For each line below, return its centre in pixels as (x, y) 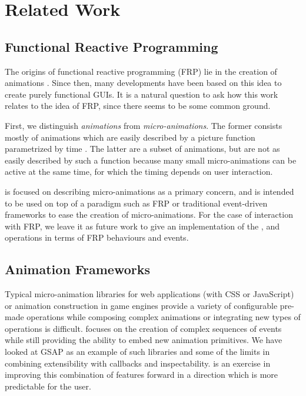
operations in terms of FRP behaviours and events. (97, 237)
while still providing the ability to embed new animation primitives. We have (144, 340)
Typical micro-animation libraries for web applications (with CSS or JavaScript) (149, 294)
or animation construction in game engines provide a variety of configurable (141, 305)
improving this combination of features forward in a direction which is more (142, 375)
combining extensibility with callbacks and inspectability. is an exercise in (138, 363)
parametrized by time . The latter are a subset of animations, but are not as (142, 149)
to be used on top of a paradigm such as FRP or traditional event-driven (136, 203)
